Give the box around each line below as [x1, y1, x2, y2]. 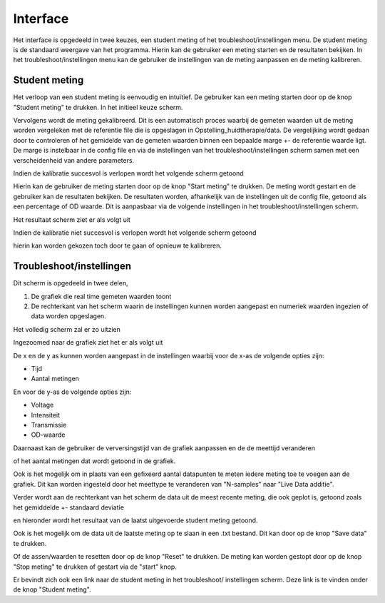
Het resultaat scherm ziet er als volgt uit [13, 215, 131, 224]
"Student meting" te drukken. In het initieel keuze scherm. [13, 103, 183, 111]
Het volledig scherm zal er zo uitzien [13, 325, 120, 333]
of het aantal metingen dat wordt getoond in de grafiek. [13, 457, 176, 465]
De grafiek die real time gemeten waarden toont [31, 292, 172, 300]
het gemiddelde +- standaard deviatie [13, 503, 125, 512]
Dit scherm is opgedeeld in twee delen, [13, 279, 128, 288]
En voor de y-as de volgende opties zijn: [13, 387, 132, 396]
